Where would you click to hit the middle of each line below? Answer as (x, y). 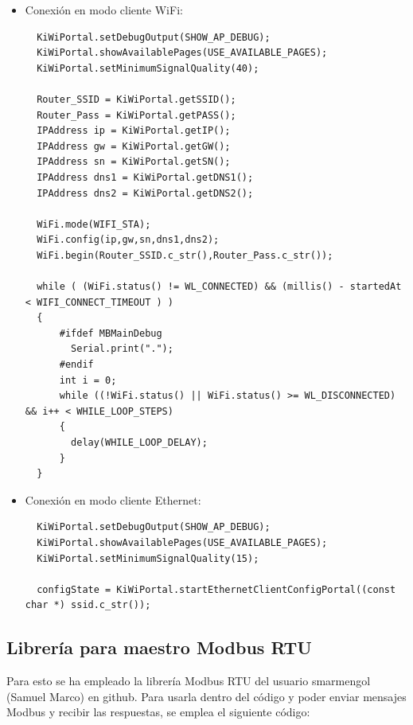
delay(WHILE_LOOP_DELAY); (139, 443)
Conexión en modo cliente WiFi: (104, 10)
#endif (76, 365)
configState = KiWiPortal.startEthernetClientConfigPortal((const (216, 589)
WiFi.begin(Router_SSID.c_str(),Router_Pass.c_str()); (185, 255)
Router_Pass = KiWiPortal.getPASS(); (136, 115)
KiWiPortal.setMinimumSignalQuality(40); (148, 68)
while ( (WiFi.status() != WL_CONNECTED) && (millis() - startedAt (219, 287)
